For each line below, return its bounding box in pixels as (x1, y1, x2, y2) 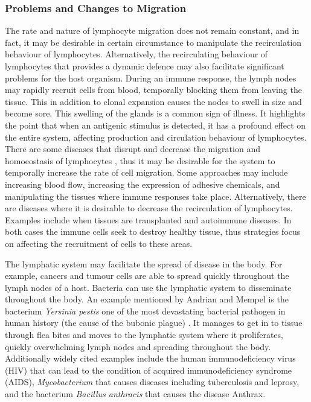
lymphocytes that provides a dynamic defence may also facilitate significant (5, 60, 284, 72)
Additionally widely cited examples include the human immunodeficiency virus (5, 352, 296, 365)
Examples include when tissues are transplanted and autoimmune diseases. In (5, 213, 292, 226)
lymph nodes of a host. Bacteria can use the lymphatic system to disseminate (5, 281, 292, 293)
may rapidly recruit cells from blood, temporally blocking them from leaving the (5, 83, 302, 96)
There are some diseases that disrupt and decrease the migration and (5, 142, 260, 155)
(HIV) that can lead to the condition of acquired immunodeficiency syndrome (5, 363, 292, 376)
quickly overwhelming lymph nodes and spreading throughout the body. (5, 340, 271, 353)
